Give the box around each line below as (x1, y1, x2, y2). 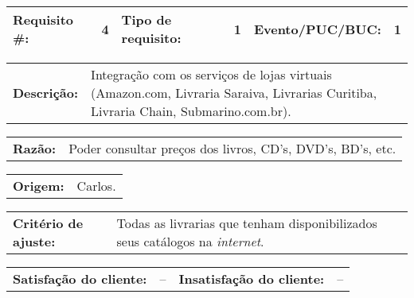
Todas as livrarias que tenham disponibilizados (116, 214, 377, 232)
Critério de (13, 214, 84, 232)
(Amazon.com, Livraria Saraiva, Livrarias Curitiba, (91, 83, 377, 102)
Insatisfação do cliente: (178, 269, 325, 288)
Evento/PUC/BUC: (253, 19, 381, 38)
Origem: (13, 176, 64, 195)
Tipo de (121, 10, 172, 29)
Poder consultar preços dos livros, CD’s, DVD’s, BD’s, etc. (68, 139, 396, 157)
